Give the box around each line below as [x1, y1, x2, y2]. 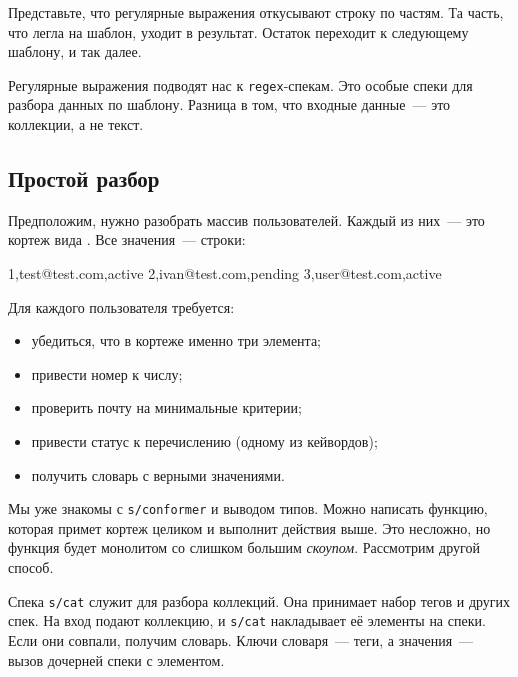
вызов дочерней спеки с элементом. [8, 649, 225, 670]
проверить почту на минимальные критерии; [31, 397, 302, 418]
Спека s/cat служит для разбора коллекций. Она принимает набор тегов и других [8, 590, 511, 611]
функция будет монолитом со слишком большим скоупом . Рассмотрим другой [8, 537, 480, 558]
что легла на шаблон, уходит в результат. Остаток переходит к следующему [8, 21, 469, 42]
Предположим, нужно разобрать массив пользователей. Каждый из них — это [8, 209, 485, 230]
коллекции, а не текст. [8, 114, 144, 135]
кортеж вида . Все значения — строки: [8, 229, 246, 250]
